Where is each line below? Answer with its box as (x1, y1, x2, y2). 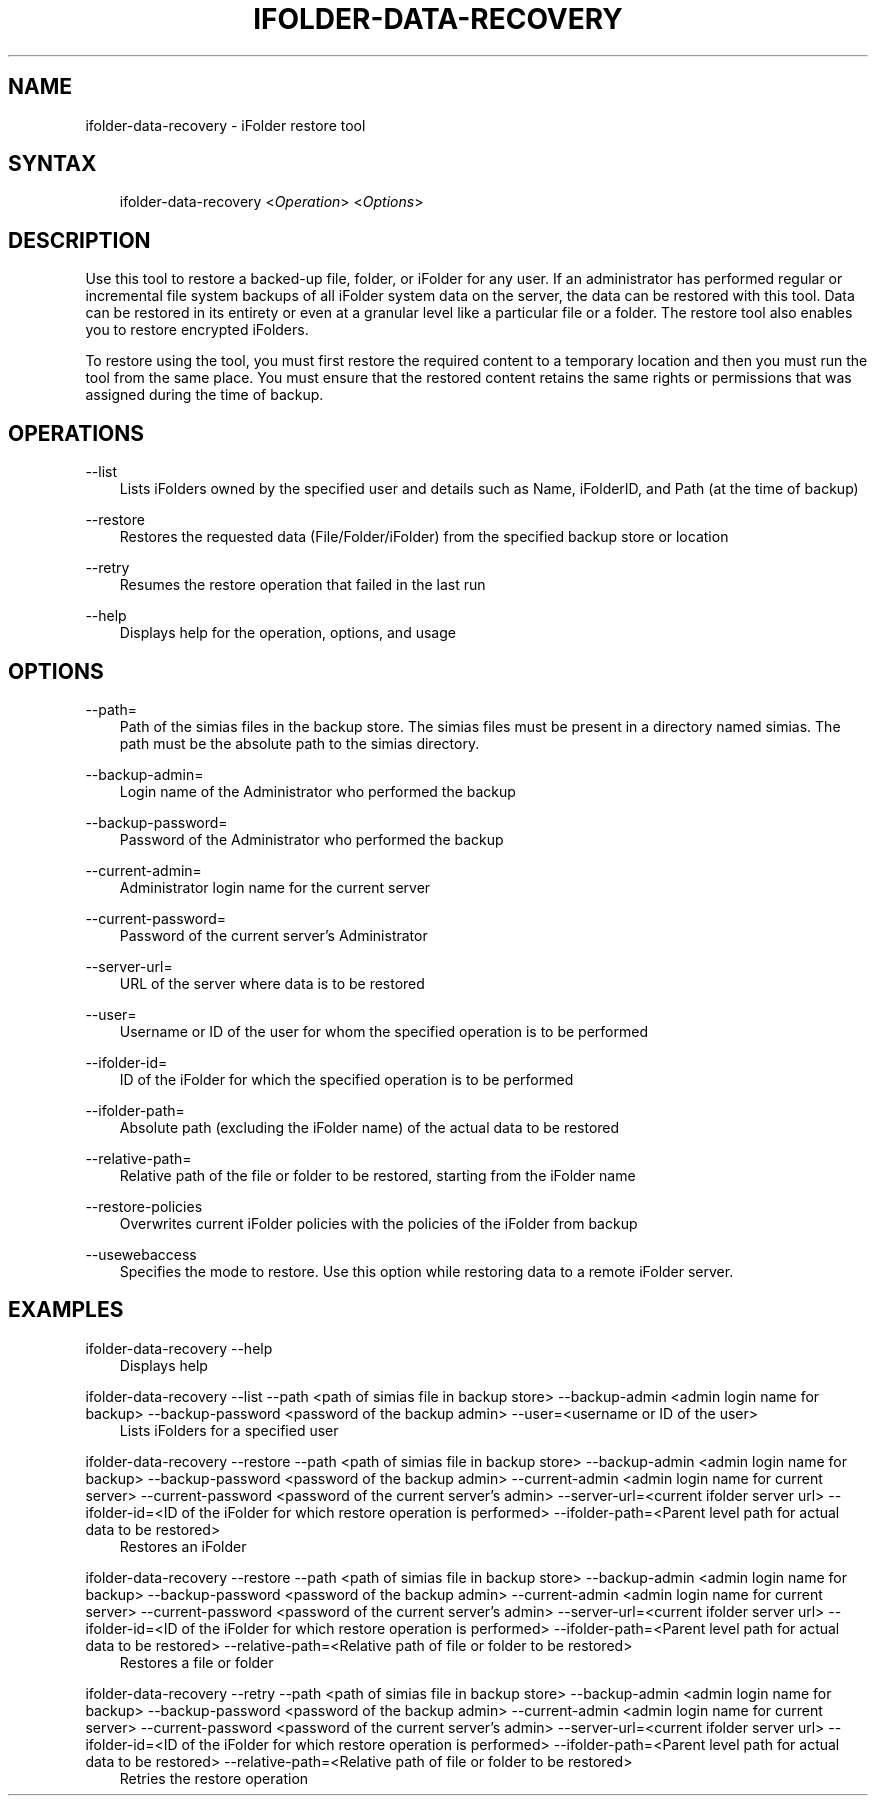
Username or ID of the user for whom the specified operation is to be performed (119, 1022, 648, 1040)
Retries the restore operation (119, 1769, 309, 1787)
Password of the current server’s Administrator (119, 926, 428, 944)
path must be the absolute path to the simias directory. (119, 734, 480, 752)
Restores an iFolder (119, 1537, 247, 1555)
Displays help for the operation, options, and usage (119, 624, 456, 642)
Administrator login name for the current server (119, 878, 431, 896)
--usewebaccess (85, 1245, 197, 1263)
